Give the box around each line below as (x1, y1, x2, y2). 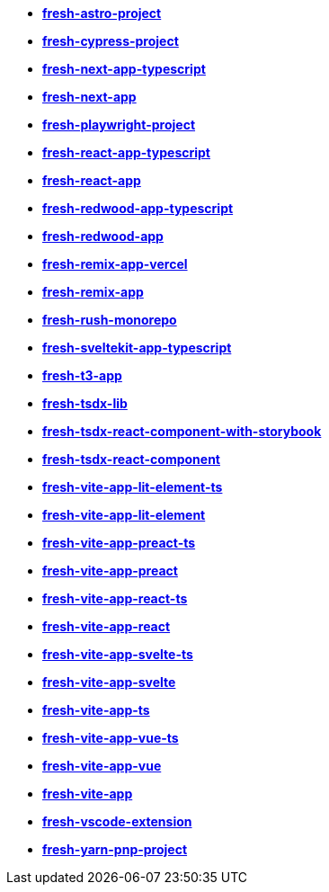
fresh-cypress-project (42, 33, 179, 49)
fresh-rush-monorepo (42, 312, 177, 327)
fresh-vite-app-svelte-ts (42, 647, 193, 662)
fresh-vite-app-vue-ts (42, 730, 179, 745)
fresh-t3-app (42, 368, 122, 383)
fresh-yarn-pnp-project (42, 842, 188, 857)
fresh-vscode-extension (42, 814, 192, 829)
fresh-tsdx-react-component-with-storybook (42, 424, 322, 439)
